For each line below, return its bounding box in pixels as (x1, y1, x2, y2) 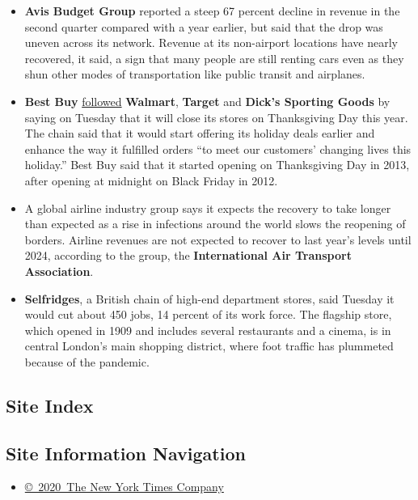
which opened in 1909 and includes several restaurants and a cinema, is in (24, 321, 391, 338)
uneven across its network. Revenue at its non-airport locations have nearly (24, 34, 398, 51)
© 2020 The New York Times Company (24, 478, 224, 495)
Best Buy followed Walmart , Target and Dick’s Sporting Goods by (24, 92, 391, 109)
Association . (24, 262, 94, 279)
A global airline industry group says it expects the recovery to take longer (24, 199, 391, 216)
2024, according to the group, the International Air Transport (24, 247, 352, 264)
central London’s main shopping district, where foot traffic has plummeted (24, 337, 394, 354)
